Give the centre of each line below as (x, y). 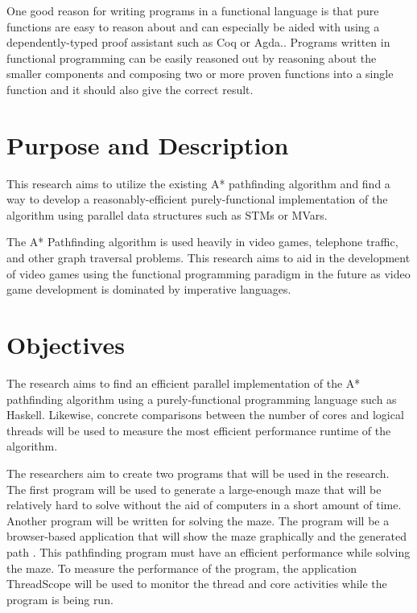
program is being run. (60, 599)
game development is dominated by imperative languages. (149, 289)
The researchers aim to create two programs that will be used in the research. (198, 473)
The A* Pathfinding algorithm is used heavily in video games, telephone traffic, (202, 242)
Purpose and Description (148, 144)
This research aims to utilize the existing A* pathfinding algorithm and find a (198, 183)
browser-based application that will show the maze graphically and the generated (206, 536)
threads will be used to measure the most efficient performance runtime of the (199, 430)
